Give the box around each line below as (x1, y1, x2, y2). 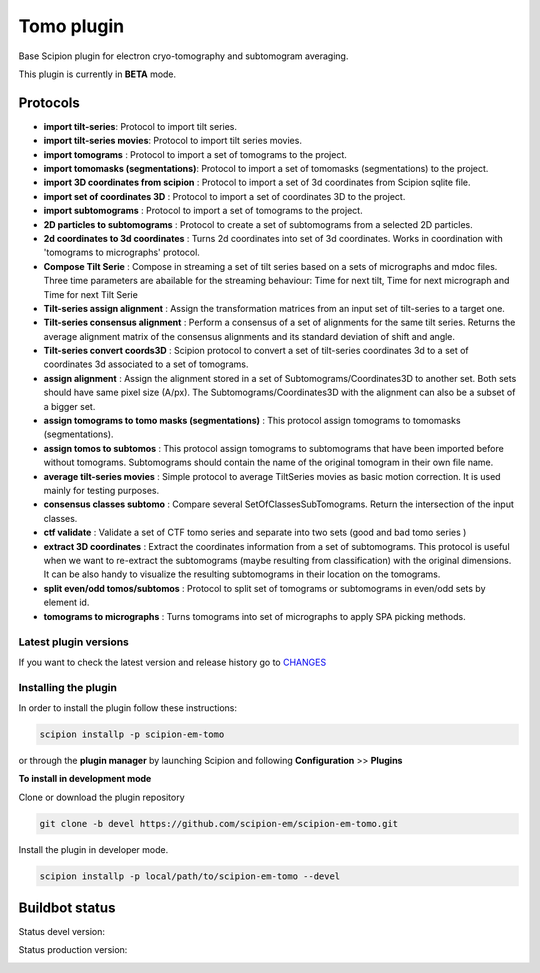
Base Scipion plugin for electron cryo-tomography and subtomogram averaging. (18, 50, 349, 62)
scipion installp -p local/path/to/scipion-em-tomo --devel (39, 870, 341, 882)
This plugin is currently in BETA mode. (18, 68, 177, 80)
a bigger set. (43, 400, 96, 412)
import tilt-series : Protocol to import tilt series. (43, 120, 238, 132)
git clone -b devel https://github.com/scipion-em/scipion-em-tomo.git (39, 818, 399, 829)
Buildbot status (18, 899, 116, 916)
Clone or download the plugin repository (18, 791, 185, 803)
